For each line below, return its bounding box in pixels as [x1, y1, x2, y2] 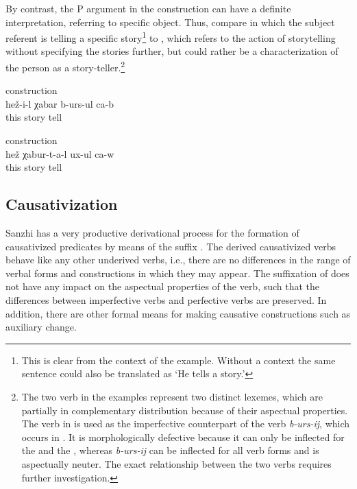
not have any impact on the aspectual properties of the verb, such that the [5, 279, 320, 294]
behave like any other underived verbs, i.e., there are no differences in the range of [5, 252, 351, 267]
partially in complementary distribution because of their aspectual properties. [21, 403, 348, 417]
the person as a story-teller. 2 [5, 58, 125, 74]
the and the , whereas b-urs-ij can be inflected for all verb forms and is [21, 443, 319, 457]
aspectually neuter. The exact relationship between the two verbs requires [21, 456, 332, 470]
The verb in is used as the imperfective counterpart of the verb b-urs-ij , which [21, 416, 350, 431]
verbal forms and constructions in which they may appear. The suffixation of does [5, 265, 349, 280]
